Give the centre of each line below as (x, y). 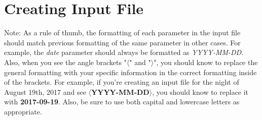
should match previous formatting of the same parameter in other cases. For (122, 42)
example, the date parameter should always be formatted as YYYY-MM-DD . (124, 52)
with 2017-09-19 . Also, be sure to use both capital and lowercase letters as (122, 102)
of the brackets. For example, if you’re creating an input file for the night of (122, 82)
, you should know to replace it (200, 92)
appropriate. (23, 111)
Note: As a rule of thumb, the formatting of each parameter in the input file (122, 33)
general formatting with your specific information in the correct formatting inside (130, 72)
